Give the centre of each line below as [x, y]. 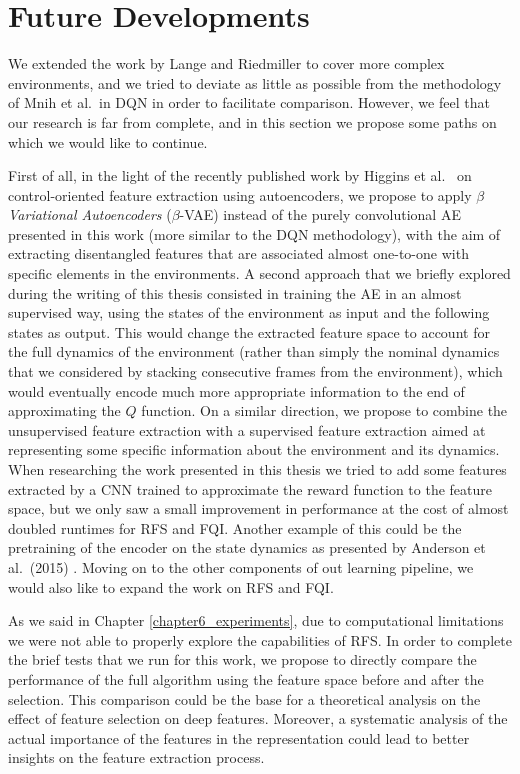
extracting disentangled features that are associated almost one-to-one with [238, 253]
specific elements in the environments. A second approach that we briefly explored [259, 273]
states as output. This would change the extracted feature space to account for [249, 331]
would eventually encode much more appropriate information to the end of [236, 390]
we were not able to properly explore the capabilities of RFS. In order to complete [260, 639]
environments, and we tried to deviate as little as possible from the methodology [255, 82]
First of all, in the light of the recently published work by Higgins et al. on [240, 175]
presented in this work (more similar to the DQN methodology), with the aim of [254, 233]
